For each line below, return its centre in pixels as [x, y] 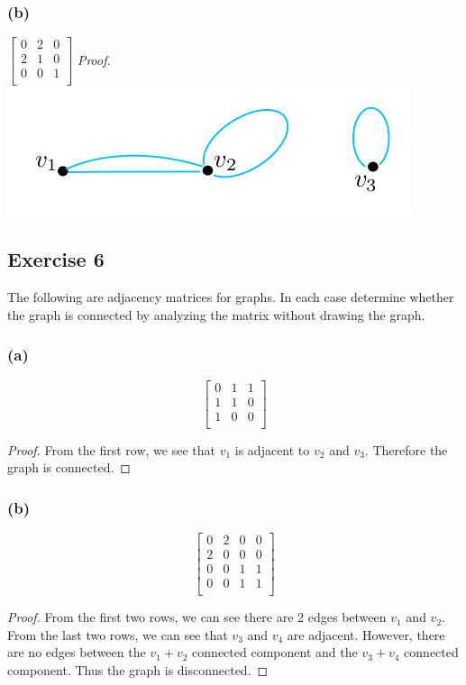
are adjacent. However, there [366, 634]
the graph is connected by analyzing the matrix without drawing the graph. [216, 314]
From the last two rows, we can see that [118, 634]
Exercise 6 [56, 259]
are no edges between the [77, 652]
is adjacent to [272, 449]
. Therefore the [406, 449]
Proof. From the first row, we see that [111, 449]
